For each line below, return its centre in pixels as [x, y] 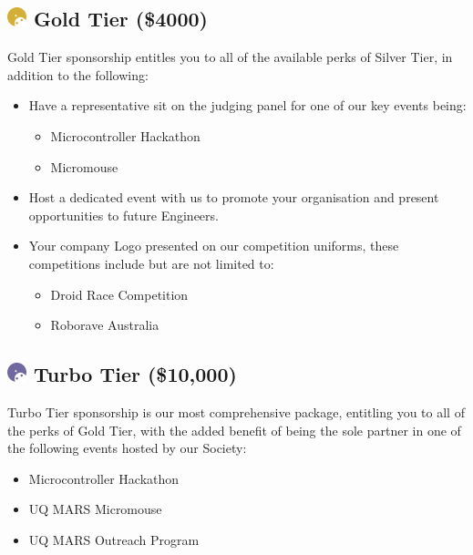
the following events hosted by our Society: [127, 448]
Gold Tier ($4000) [121, 19]
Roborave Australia [105, 325]
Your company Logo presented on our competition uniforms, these [214, 246]
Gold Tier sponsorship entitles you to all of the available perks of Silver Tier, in [230, 57]
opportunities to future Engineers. [123, 215]
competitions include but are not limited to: [151, 263]
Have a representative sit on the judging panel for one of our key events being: [247, 105]
